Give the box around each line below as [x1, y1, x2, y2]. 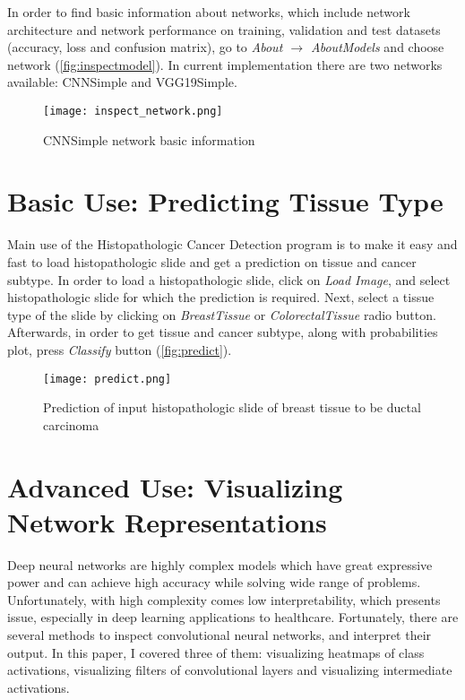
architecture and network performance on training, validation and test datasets [7, 20, 441, 39]
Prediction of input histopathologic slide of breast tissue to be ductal [43, 398, 421, 417]
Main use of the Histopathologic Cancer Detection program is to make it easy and [7, 235, 458, 254]
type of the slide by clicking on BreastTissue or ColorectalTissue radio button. [7, 305, 436, 324]
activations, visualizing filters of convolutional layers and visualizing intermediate [7, 661, 452, 679]
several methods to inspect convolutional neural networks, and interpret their [7, 626, 432, 644]
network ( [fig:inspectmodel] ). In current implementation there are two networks [7, 55, 443, 73]
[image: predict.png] [43, 372, 172, 385]
